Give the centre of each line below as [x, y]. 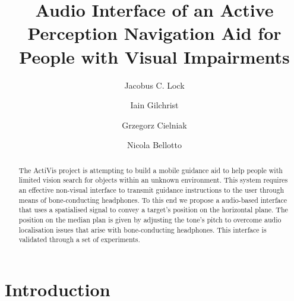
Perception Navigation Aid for [154, 33]
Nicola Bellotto [154, 145]
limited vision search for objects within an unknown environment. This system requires [153, 180]
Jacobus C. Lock [154, 85]
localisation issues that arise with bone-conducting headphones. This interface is [143, 229]
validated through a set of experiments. [79, 239]
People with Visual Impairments [154, 56]
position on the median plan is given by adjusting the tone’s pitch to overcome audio [150, 219]
